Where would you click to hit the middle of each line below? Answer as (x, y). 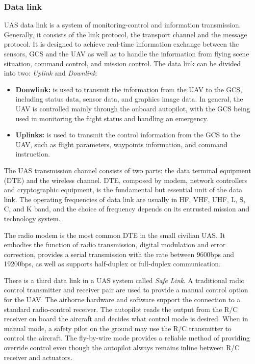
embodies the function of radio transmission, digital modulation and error (115, 245)
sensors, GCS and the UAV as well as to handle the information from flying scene (127, 53)
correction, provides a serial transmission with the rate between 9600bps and (119, 254)
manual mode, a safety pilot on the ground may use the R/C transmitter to (118, 328)
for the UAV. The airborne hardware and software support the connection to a (122, 299)
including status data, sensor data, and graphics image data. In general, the (129, 99)
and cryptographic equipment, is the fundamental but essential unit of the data (123, 190)
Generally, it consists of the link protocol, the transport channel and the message (126, 34)
